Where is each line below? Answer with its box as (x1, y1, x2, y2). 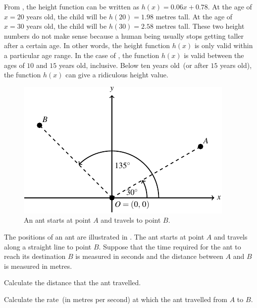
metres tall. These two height (155, 21, 245, 31)
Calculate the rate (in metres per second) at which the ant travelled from (4, 294, 228, 304)
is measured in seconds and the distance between (75, 251, 223, 261)
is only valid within (194, 40, 253, 51)
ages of (4, 60, 25, 70)
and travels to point (101, 215, 161, 225)
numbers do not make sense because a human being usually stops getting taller (4, 30, 244, 41)
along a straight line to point (4, 241, 92, 251)
